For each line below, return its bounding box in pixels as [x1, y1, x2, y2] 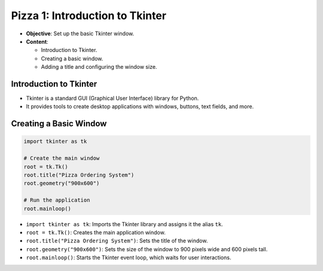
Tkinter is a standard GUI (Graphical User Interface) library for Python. [26, 95, 199, 102]
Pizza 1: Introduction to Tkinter [11, 9, 167, 22]
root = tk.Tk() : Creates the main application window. [26, 229, 166, 236]
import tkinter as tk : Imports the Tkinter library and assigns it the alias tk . [26, 220, 224, 227]
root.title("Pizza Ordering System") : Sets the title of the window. [26, 237, 208, 245]
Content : [26, 38, 48, 45]
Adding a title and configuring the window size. [41, 63, 157, 71]
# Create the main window [23, 155, 100, 162]
